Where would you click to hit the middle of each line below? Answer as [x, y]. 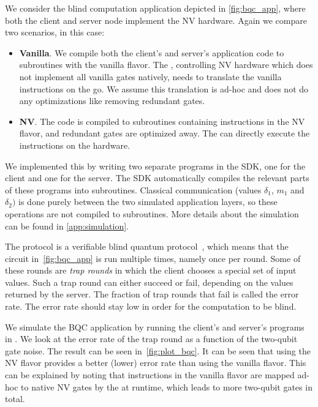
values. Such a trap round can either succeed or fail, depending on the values [149, 282]
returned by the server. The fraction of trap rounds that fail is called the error [152, 294]
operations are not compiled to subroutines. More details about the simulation [152, 213]
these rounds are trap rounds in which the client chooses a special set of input [151, 270]
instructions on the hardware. [75, 145]
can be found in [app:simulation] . [67, 226]
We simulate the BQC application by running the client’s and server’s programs [155, 327]
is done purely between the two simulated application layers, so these [148, 202]
